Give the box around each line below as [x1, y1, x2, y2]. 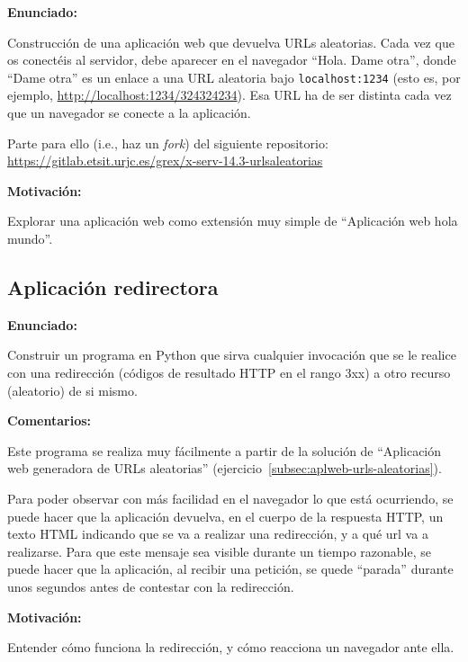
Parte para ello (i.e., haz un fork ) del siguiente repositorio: [7, 133, 328, 152]
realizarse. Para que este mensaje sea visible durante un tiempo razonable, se [7, 541, 431, 560]
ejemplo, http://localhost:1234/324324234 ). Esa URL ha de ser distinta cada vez [7, 85, 452, 104]
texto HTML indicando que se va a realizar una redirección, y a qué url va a [7, 524, 428, 543]
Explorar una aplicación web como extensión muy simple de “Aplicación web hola [7, 211, 458, 230]
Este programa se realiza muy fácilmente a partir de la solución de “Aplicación [7, 441, 442, 460]
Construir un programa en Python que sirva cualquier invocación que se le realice [7, 345, 456, 364]
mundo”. [7, 229, 53, 247]
